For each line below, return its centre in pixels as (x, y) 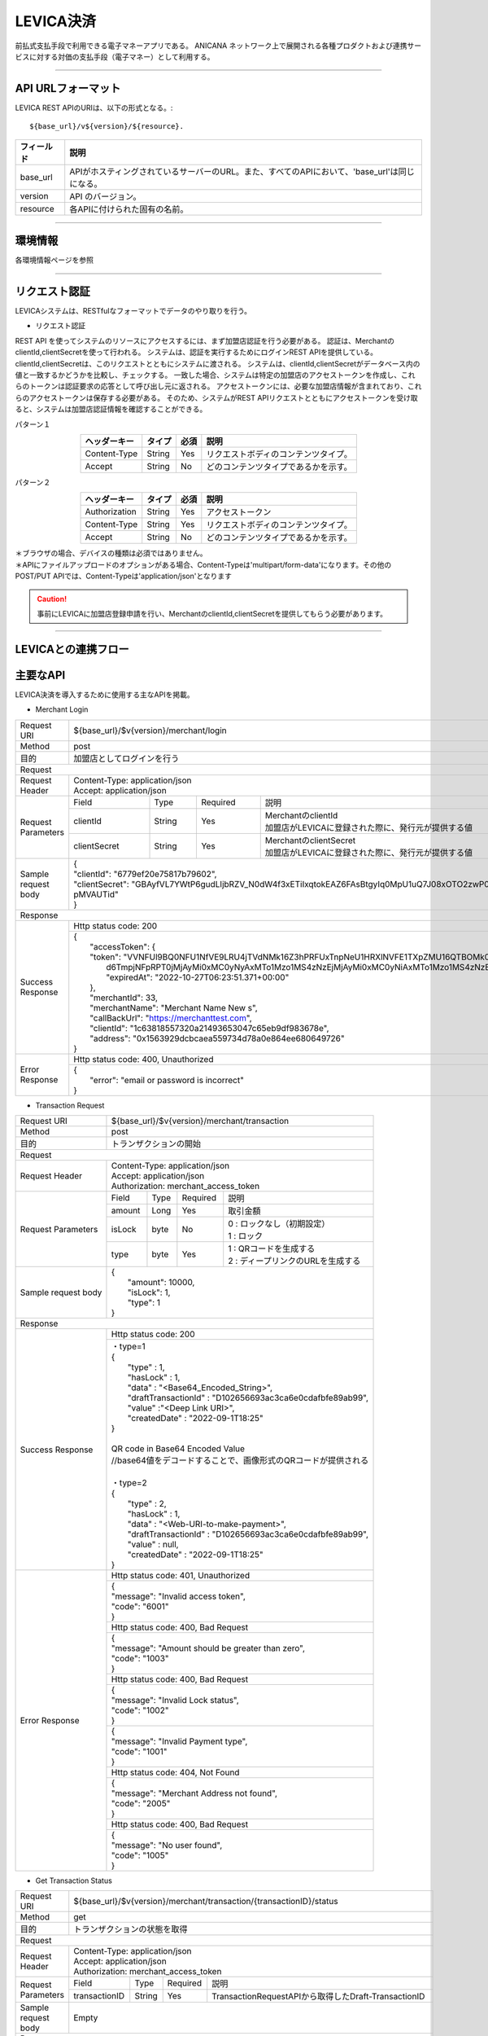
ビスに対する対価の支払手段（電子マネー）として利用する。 (115, 56)
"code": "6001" (140, 1606)
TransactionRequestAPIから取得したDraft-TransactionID (318, 1997)
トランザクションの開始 (156, 1144)
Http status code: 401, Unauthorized (181, 1575)
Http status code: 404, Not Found (175, 1773)
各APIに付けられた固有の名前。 (129, 209)
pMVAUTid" (96, 894)
